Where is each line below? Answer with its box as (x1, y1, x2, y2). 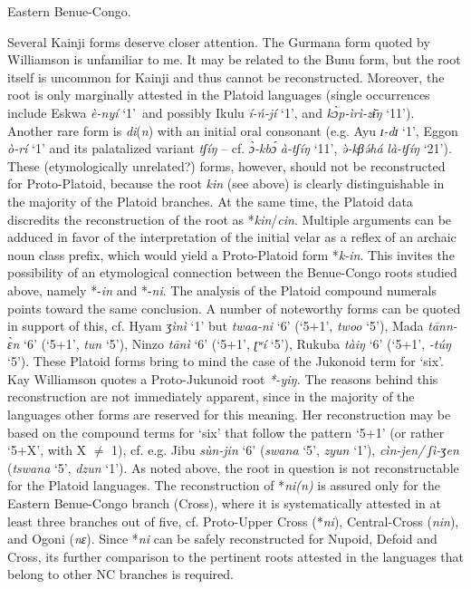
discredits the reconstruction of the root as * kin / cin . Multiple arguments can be (7, 209, 452, 228)
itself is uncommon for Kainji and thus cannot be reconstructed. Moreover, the (7, 67, 445, 86)
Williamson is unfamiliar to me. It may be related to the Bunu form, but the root (7, 50, 461, 69)
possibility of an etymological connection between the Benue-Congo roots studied (7, 263, 457, 282)
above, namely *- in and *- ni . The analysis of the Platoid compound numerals (7, 280, 437, 299)
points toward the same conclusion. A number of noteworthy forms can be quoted (7, 298, 461, 317)
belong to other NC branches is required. (7, 565, 234, 584)
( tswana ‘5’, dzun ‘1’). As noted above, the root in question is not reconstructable (7, 458, 459, 477)
